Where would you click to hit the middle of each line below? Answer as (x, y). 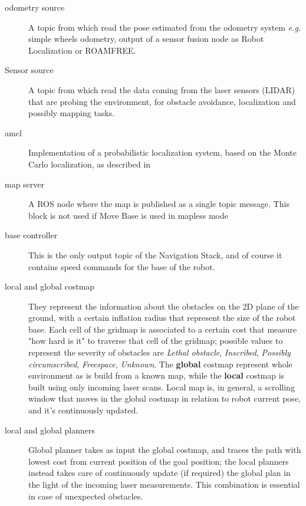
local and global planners (50, 430)
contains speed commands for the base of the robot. (122, 266)
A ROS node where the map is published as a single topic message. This (159, 204)
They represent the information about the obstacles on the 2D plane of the (164, 306)
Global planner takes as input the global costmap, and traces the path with (165, 450)
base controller (31, 235)
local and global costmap (50, 286)
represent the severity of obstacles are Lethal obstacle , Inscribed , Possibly (159, 352)
